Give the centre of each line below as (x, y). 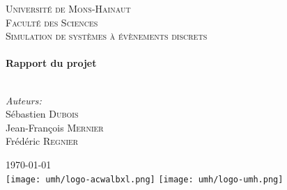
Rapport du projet (51, 63)
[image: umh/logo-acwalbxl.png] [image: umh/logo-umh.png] (145, 179)
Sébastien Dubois (42, 114)
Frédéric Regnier (42, 141)
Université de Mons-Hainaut (68, 8)
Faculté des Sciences (52, 22)
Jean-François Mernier (55, 127)
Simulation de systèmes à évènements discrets (107, 36)
